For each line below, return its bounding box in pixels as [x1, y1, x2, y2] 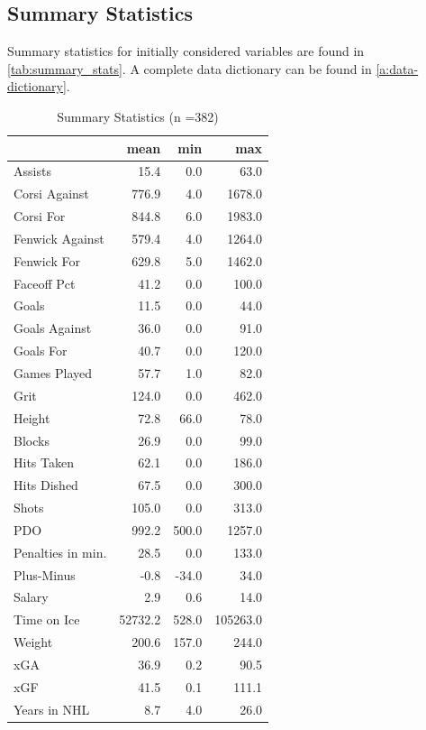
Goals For [14, 341, 68, 360]
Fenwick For [14, 251, 80, 270]
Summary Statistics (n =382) [57, 106, 219, 125]
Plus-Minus [14, 565, 76, 584]
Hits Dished [14, 476, 78, 494]
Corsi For [14, 207, 66, 226]
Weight [14, 633, 53, 651]
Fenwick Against [14, 228, 104, 247]
